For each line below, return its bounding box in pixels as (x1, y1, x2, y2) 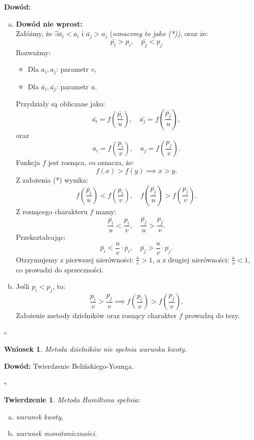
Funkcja (16, 157, 40, 168)
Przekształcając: (16, 232, 66, 242)
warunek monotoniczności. (16, 428, 97, 438)
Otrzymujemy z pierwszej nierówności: (16, 254, 134, 264)
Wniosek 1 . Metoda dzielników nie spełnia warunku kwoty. (4, 344, 187, 354)
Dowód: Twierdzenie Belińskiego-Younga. (4, 360, 134, 371)
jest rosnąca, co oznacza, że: (48, 157, 134, 168)
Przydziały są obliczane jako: (16, 98, 105, 109)
